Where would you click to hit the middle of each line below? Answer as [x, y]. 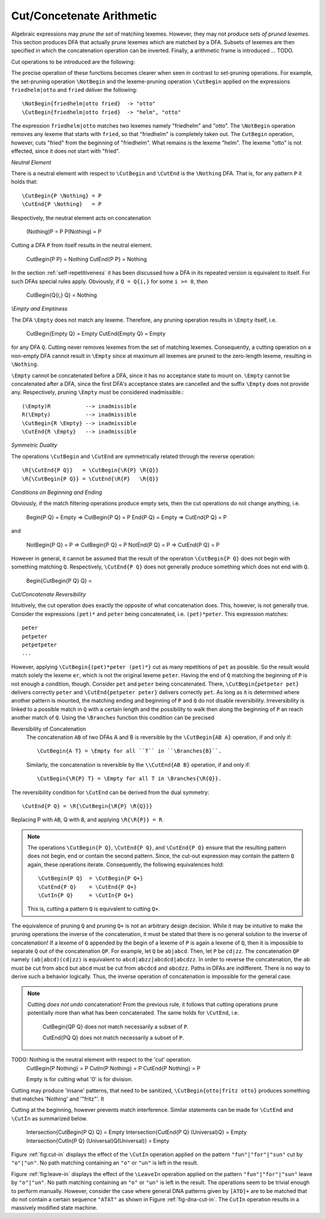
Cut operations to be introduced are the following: [73, 62]
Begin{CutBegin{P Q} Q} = [59, 580]
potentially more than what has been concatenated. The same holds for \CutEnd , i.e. [133, 1013]
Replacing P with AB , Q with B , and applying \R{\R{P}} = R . [88, 820]
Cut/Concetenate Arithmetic [84, 16]
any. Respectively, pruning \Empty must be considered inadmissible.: [97, 392]
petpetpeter [40, 645]
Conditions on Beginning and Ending [57, 492]
